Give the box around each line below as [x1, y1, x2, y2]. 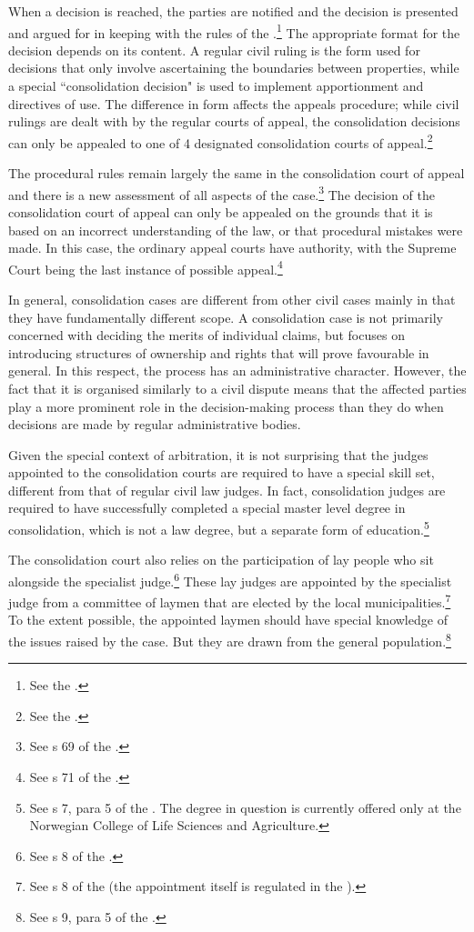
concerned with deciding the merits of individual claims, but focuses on [8, 326, 405, 345]
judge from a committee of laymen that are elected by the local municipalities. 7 [8, 590, 451, 611]
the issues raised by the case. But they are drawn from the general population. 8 [8, 629, 451, 650]
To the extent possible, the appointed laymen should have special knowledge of [8, 610, 448, 629]
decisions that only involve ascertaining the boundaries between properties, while [8, 58, 459, 77]
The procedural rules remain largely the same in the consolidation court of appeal [8, 164, 465, 183]
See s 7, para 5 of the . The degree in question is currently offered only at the [29, 797, 461, 817]
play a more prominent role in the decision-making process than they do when [8, 396, 444, 416]
